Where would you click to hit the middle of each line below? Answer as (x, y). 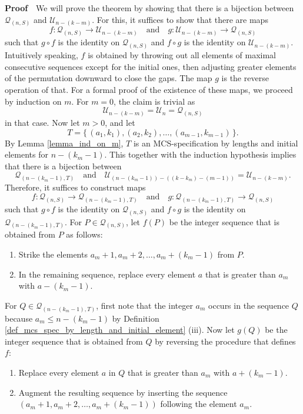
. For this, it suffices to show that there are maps (180, 19)
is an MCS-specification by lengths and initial (216, 143)
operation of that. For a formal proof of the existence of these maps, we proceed (149, 89)
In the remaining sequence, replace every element (107, 274)
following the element (199, 404)
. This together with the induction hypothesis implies (200, 154)
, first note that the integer (144, 305)
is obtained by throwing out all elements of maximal (182, 55)
